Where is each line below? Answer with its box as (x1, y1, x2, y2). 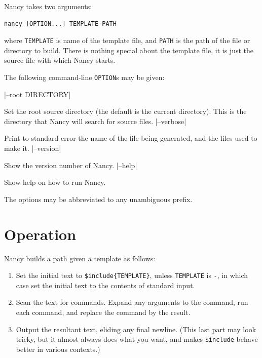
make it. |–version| (4, 143, 61, 153)
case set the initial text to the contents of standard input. (16, 280, 195, 290)
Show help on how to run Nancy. (4, 177, 106, 187)
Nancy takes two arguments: (4, 1, 92, 11)
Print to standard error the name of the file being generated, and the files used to (4, 133, 257, 143)
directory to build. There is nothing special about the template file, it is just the (4, 45, 254, 55)
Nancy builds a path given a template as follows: (4, 253, 156, 263)
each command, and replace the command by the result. (16, 307, 191, 317)
